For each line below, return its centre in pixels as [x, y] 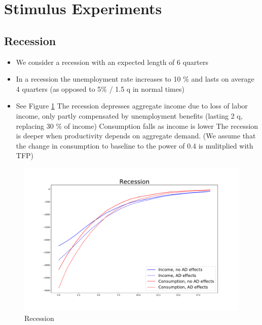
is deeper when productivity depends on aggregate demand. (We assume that [136, 136]
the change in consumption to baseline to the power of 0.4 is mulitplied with [135, 145]
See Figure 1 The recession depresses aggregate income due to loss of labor [132, 106]
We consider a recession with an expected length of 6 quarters [112, 62]
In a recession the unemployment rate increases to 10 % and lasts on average [135, 79]
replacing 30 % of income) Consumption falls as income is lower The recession [137, 125]
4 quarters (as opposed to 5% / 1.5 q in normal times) [100, 88]
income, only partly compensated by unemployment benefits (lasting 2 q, [129, 115]
